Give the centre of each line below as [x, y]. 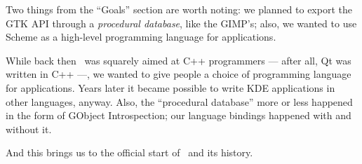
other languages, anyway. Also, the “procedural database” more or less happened [179, 101]
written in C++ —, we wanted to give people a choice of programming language [179, 74]
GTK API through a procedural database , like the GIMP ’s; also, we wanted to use [181, 23]
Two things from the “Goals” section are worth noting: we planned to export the [179, 9]
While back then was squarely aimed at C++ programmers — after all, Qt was [179, 60]
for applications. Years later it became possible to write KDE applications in [170, 87]
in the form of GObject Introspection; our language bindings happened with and [179, 115]
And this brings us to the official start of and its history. [129, 152]
